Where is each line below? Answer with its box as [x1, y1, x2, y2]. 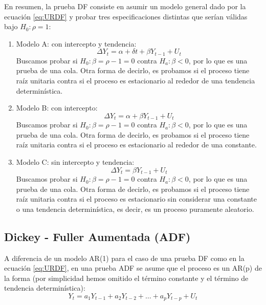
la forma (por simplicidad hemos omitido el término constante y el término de [4, 272, 249, 283]
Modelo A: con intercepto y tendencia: [16, 38, 137, 49]
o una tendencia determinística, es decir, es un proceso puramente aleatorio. [16, 203, 254, 214]
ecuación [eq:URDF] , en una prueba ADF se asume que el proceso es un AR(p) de [4, 263, 262, 273]
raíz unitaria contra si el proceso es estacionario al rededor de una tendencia [16, 75, 255, 86]
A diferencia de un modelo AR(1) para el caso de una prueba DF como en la [4, 252, 245, 263]
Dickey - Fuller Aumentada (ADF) [4, 228, 191, 244]
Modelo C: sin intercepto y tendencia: [16, 157, 135, 167]
